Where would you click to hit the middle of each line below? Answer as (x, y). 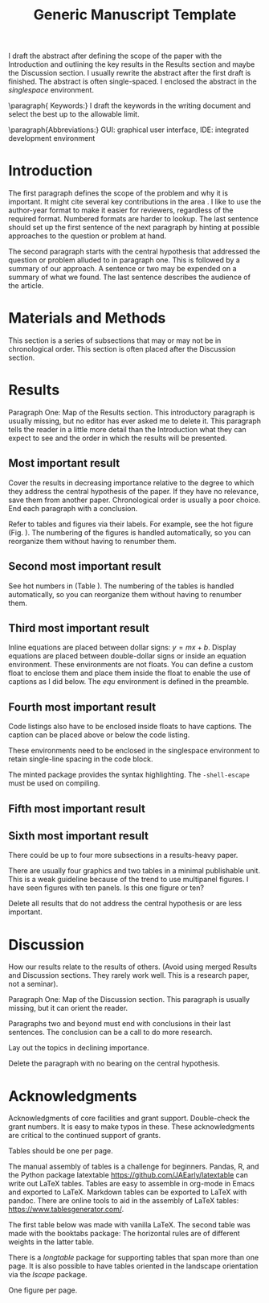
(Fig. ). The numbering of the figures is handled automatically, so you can (130, 532)
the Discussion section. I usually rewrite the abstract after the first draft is (130, 73)
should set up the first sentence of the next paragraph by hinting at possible (134, 228)
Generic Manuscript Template (135, 15)
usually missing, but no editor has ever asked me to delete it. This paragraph (135, 421)
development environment (52, 138)
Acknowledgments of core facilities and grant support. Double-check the (129, 1118)
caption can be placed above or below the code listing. (99, 735)
